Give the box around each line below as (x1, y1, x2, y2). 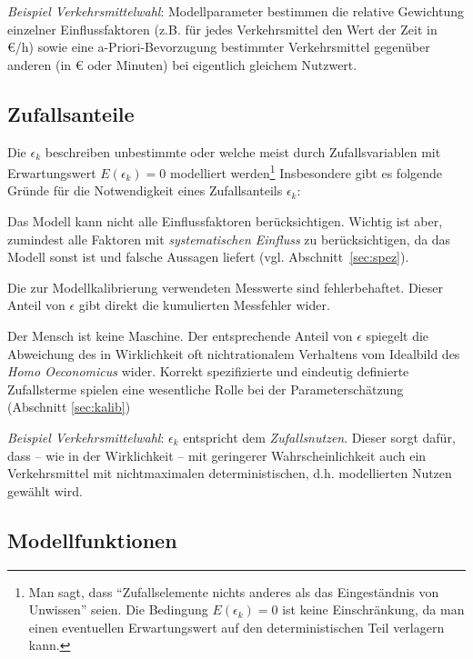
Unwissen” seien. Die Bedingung (28, 600, 208, 619)
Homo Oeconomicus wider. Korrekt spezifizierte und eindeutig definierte (7, 362, 409, 381)
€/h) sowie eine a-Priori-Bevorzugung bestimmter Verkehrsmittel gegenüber (7, 37, 430, 56)
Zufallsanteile (7, 99, 135, 127)
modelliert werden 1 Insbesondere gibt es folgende (170, 161, 443, 182)
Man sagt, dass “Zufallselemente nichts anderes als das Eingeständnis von (28, 582, 439, 601)
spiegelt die (366, 325, 429, 344)
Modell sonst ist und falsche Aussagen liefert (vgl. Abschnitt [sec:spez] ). (7, 247, 409, 266)
